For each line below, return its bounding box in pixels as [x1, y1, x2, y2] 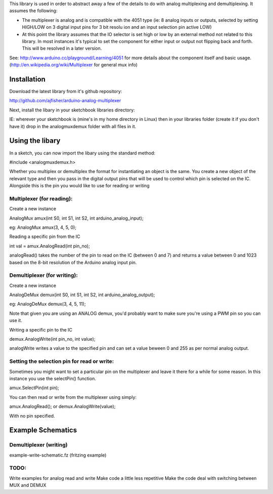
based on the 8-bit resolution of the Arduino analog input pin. [9, 259, 137, 265]
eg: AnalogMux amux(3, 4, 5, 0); [9, 224, 77, 230]
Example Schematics [9, 426, 77, 435]
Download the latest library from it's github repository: [9, 89, 122, 95]
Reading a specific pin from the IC [9, 233, 80, 240]
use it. [9, 317, 22, 323]
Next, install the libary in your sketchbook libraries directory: [9, 107, 135, 113]
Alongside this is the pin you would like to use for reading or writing [9, 183, 150, 189]
